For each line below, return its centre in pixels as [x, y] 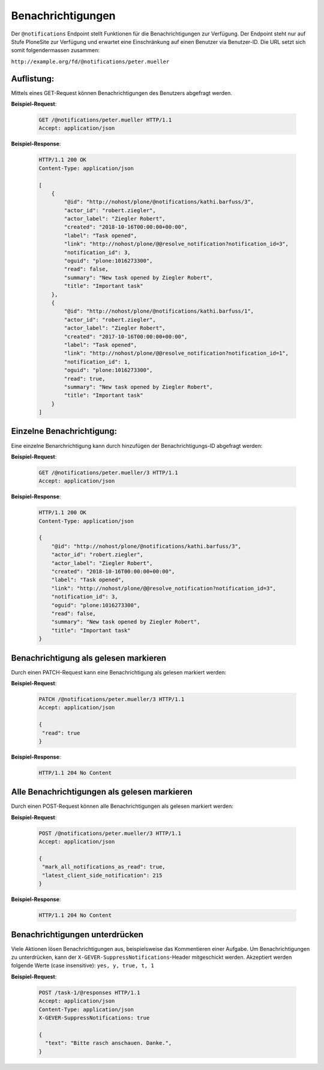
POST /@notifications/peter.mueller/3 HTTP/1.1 [110, 833]
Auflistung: [33, 78]
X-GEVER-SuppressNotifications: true [94, 1018]
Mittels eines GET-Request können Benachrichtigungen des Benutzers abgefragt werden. [121, 93]
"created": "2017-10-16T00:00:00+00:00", [126, 336]
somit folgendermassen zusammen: [55, 50]
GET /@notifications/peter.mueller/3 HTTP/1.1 [108, 472]
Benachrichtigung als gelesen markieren [89, 658]
